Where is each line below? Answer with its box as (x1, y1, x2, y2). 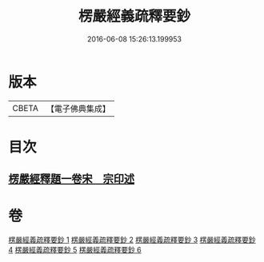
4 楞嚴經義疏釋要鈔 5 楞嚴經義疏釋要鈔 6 (8, 245, 142, 255)
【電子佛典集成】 (46, 103, 110, 114)
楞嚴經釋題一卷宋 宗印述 (8, 173, 134, 186)
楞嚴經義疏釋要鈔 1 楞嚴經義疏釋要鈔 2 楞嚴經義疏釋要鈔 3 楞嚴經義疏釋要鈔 (8, 235, 256, 244)
